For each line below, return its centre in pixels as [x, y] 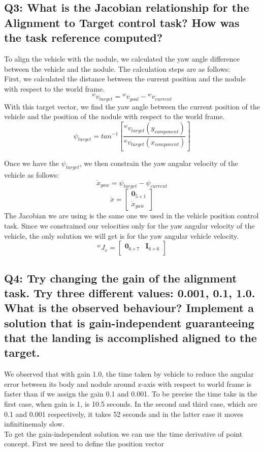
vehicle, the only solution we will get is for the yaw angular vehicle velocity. [122, 235]
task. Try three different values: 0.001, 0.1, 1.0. [130, 292]
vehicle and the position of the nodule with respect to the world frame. [114, 116]
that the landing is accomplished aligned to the [130, 338]
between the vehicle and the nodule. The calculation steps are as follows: [117, 68]
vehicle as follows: [32, 174]
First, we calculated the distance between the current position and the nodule [125, 79]
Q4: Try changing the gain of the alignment [121, 278]
